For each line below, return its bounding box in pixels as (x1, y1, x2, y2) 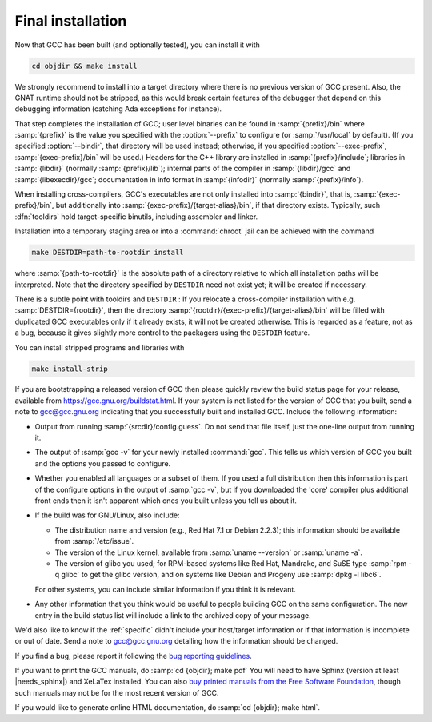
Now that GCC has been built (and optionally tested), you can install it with (14, 40, 260, 50)
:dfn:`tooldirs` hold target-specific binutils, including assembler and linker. (14, 212, 258, 221)
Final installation (14, 12, 127, 30)
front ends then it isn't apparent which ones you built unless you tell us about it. (34, 496, 298, 505)
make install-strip (31, 364, 108, 373)
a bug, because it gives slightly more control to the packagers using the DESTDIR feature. (14, 328, 310, 337)
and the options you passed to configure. (34, 458, 171, 468)
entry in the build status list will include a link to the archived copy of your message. (34, 610, 311, 620)
